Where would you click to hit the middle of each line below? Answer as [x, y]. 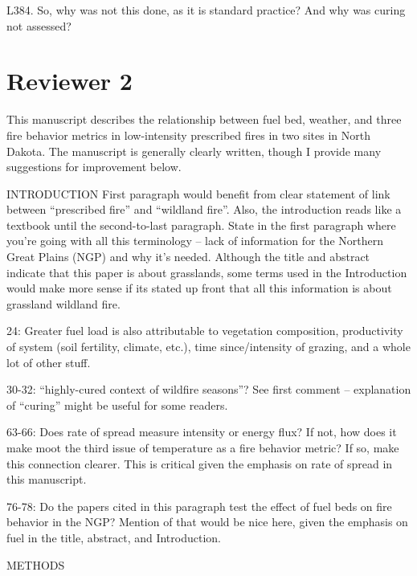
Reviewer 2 [69, 81]
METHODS [36, 564]
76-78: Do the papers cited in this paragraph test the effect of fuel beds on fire [199, 506]
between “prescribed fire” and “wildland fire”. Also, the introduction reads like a [204, 209]
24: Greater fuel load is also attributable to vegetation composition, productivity [205, 331]
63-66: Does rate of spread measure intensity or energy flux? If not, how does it [202, 432]
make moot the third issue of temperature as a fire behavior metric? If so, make [203, 447]
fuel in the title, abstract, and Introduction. [114, 537]
